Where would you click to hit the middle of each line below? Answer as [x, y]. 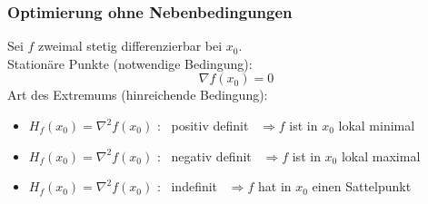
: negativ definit [204, 155]
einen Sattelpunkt [362, 186]
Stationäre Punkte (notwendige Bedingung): [130, 63]
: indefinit [187, 186]
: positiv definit [203, 125]
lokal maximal [381, 155]
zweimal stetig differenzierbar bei [130, 46]
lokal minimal [377, 125]
